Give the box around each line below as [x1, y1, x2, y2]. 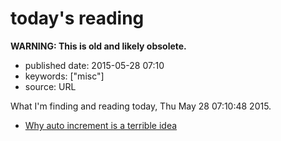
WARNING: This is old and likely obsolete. [10, 40, 187, 52]
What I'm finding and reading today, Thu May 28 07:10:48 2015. [10, 100, 272, 112]
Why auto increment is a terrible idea [24, 119, 178, 131]
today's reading [10, 7, 145, 30]
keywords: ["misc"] [24, 70, 105, 82]
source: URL [24, 80, 77, 92]
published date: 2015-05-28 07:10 [24, 59, 165, 71]
